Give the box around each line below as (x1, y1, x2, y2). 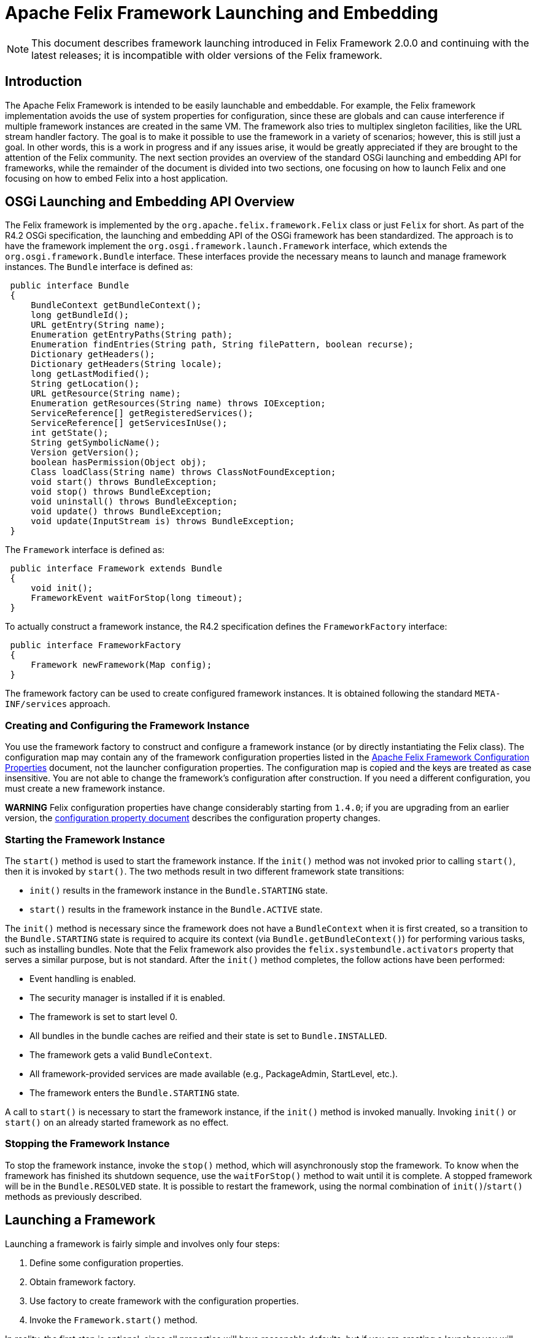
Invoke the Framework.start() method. (29, 1314, 198, 1325)
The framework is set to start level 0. (29, 1011, 177, 1022)
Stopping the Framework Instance (5, 1137, 170, 1150)
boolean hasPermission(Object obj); (31, 457, 207, 468)
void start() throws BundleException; (31, 477, 217, 487)
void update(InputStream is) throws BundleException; (31, 516, 295, 527)
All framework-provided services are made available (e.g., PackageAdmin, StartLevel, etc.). (29, 1068, 398, 1079)
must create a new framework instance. (5, 783, 165, 794)
